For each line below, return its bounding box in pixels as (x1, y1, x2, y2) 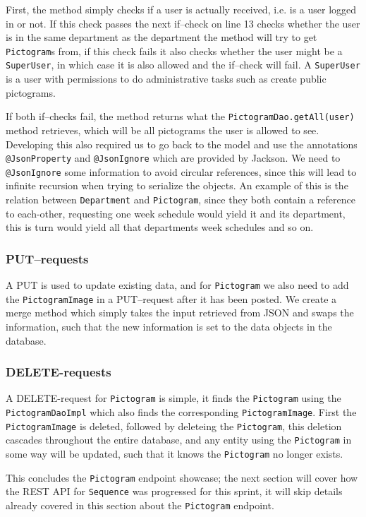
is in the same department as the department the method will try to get (6, 30, 317, 44)
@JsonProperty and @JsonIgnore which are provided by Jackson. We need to (6, 150, 341, 165)
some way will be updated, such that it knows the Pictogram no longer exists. (6, 446, 343, 461)
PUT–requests (6, 249, 89, 267)
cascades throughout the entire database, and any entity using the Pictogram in (6, 432, 352, 447)
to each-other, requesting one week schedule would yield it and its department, (6, 206, 346, 220)
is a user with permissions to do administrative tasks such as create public (6, 71, 327, 86)
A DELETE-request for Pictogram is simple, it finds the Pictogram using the (6, 391, 341, 405)
